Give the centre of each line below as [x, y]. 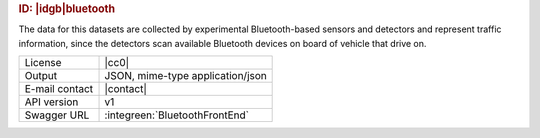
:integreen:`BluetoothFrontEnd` [177, 115]
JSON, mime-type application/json [185, 76]
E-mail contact [59, 89]
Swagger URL [57, 115]
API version [51, 102]
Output [41, 76]
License [43, 63]
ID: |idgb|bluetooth [66, 8]
